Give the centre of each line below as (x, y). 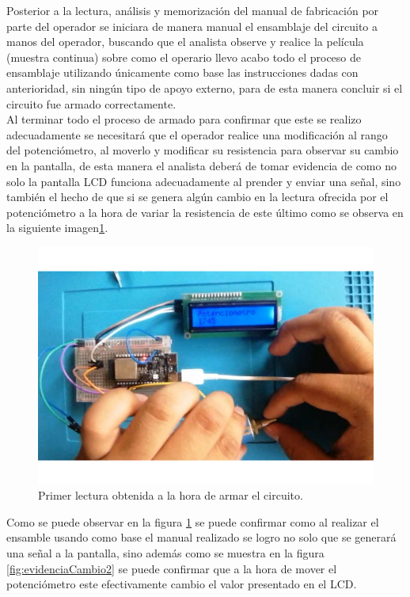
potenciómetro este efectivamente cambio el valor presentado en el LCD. (182, 584)
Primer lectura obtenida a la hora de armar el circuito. (171, 495)
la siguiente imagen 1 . (57, 228)
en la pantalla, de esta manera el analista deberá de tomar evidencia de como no (201, 165)
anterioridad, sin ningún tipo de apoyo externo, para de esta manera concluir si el (205, 87)
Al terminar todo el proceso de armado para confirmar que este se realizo (184, 119)
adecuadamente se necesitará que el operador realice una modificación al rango (197, 134)
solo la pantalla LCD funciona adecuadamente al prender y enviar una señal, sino (204, 181)
